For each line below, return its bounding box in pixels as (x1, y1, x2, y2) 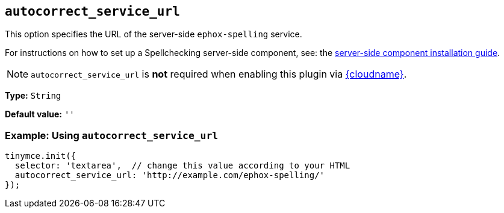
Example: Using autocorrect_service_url (5, 129, 219, 141)
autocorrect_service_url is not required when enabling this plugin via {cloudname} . (31, 68, 407, 81)
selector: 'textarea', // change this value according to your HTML (14, 161, 350, 171)
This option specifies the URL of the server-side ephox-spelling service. (5, 29, 302, 40)
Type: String (5, 90, 61, 101)
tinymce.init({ (5, 151, 76, 161)
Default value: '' (5, 109, 75, 120)
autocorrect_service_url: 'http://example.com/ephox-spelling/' (14, 170, 325, 181)
